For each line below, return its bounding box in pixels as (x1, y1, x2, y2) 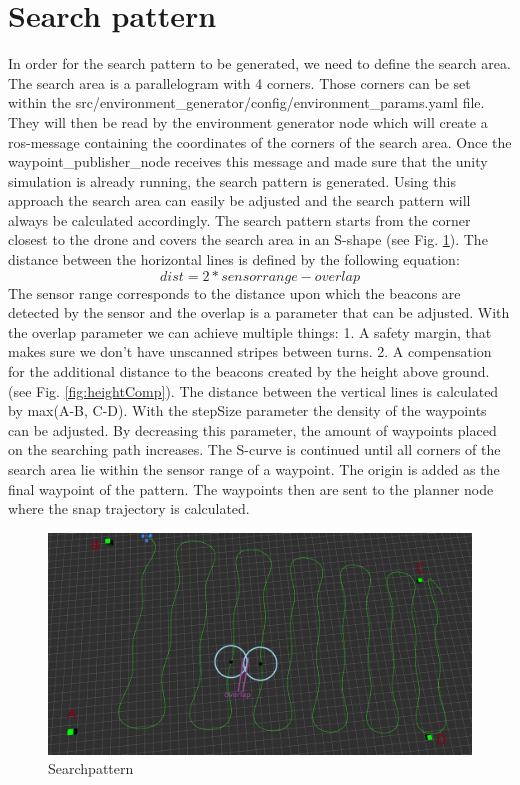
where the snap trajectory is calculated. (8, 498, 250, 519)
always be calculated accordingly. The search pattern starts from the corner (8, 209, 471, 230)
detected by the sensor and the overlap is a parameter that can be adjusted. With (8, 302, 510, 323)
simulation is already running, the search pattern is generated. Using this (8, 170, 456, 191)
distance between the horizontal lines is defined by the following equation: (8, 249, 460, 270)
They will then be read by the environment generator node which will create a (8, 111, 488, 132)
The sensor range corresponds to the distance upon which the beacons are (8, 282, 461, 303)
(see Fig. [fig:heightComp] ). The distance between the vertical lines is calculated (8, 380, 499, 401)
